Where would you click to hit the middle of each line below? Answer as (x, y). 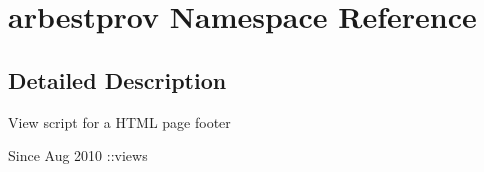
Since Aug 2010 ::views (78, 155)
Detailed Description (117, 79)
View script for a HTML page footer (119, 121)
